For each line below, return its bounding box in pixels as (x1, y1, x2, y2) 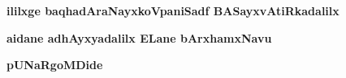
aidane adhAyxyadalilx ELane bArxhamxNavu (6, 29, 272, 46)
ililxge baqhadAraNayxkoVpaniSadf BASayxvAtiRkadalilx (6, 2, 340, 18)
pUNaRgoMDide (6, 56, 103, 73)
